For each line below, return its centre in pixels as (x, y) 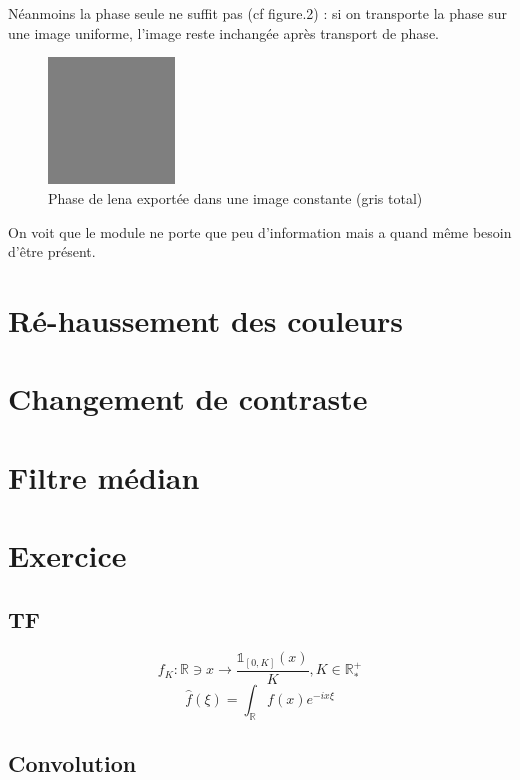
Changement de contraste (188, 398)
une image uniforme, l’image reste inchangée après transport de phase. (223, 32)
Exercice (67, 555)
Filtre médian (104, 476)
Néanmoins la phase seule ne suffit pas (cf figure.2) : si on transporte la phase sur (257, 13)
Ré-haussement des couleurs (206, 319)
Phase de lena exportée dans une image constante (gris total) (235, 197)
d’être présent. (52, 251)
